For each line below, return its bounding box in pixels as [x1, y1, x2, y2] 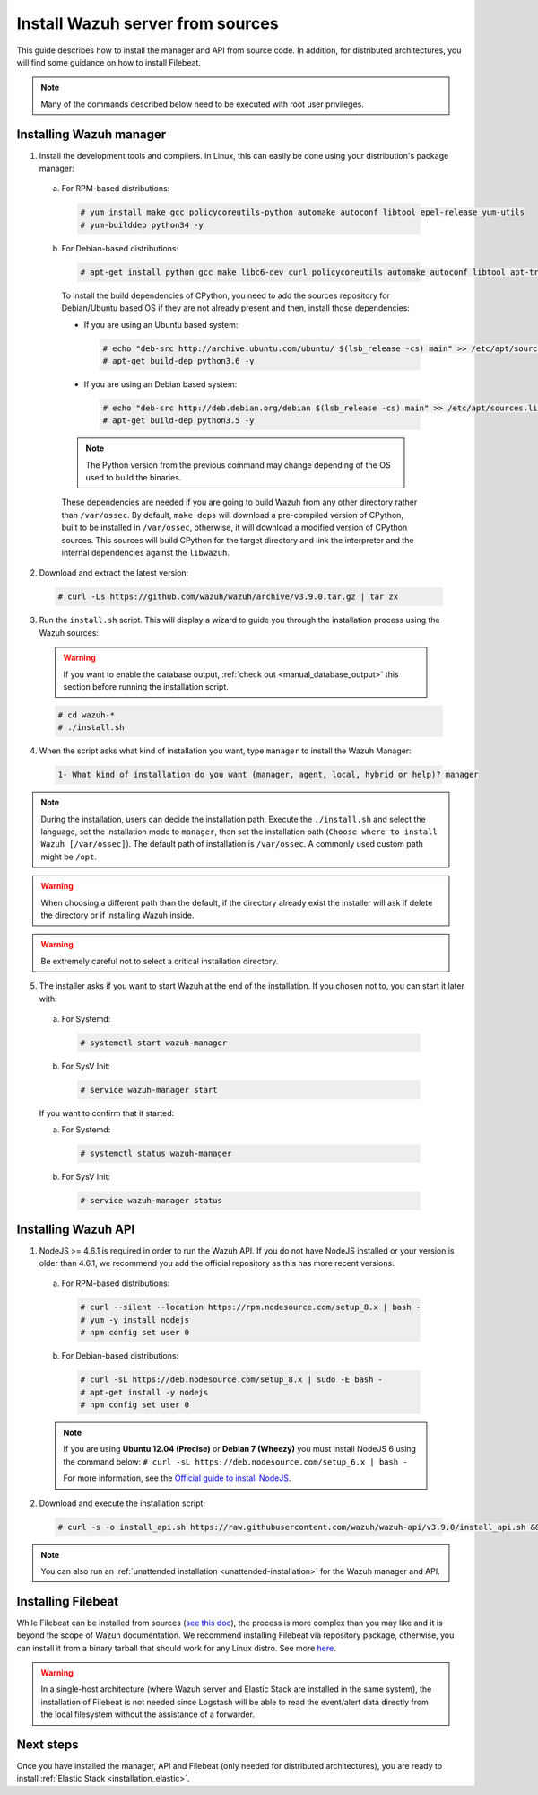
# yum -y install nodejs [80, 1315, 190, 1324]
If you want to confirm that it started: [39, 1107, 175, 1118]
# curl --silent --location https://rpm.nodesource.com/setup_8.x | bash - [80, 1302, 421, 1313]
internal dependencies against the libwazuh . [61, 547, 230, 558]
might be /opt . [40, 851, 98, 862]
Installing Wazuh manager [16, 127, 166, 142]
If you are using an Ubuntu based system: [83, 319, 239, 330]
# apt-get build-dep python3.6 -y [102, 356, 255, 365]
